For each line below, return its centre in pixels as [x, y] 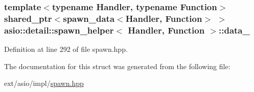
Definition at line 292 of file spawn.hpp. [66, 49]
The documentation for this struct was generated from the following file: [117, 66]
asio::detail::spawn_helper [59, 30]
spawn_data [89, 18]
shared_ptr [28, 18]
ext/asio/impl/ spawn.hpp [44, 83]
